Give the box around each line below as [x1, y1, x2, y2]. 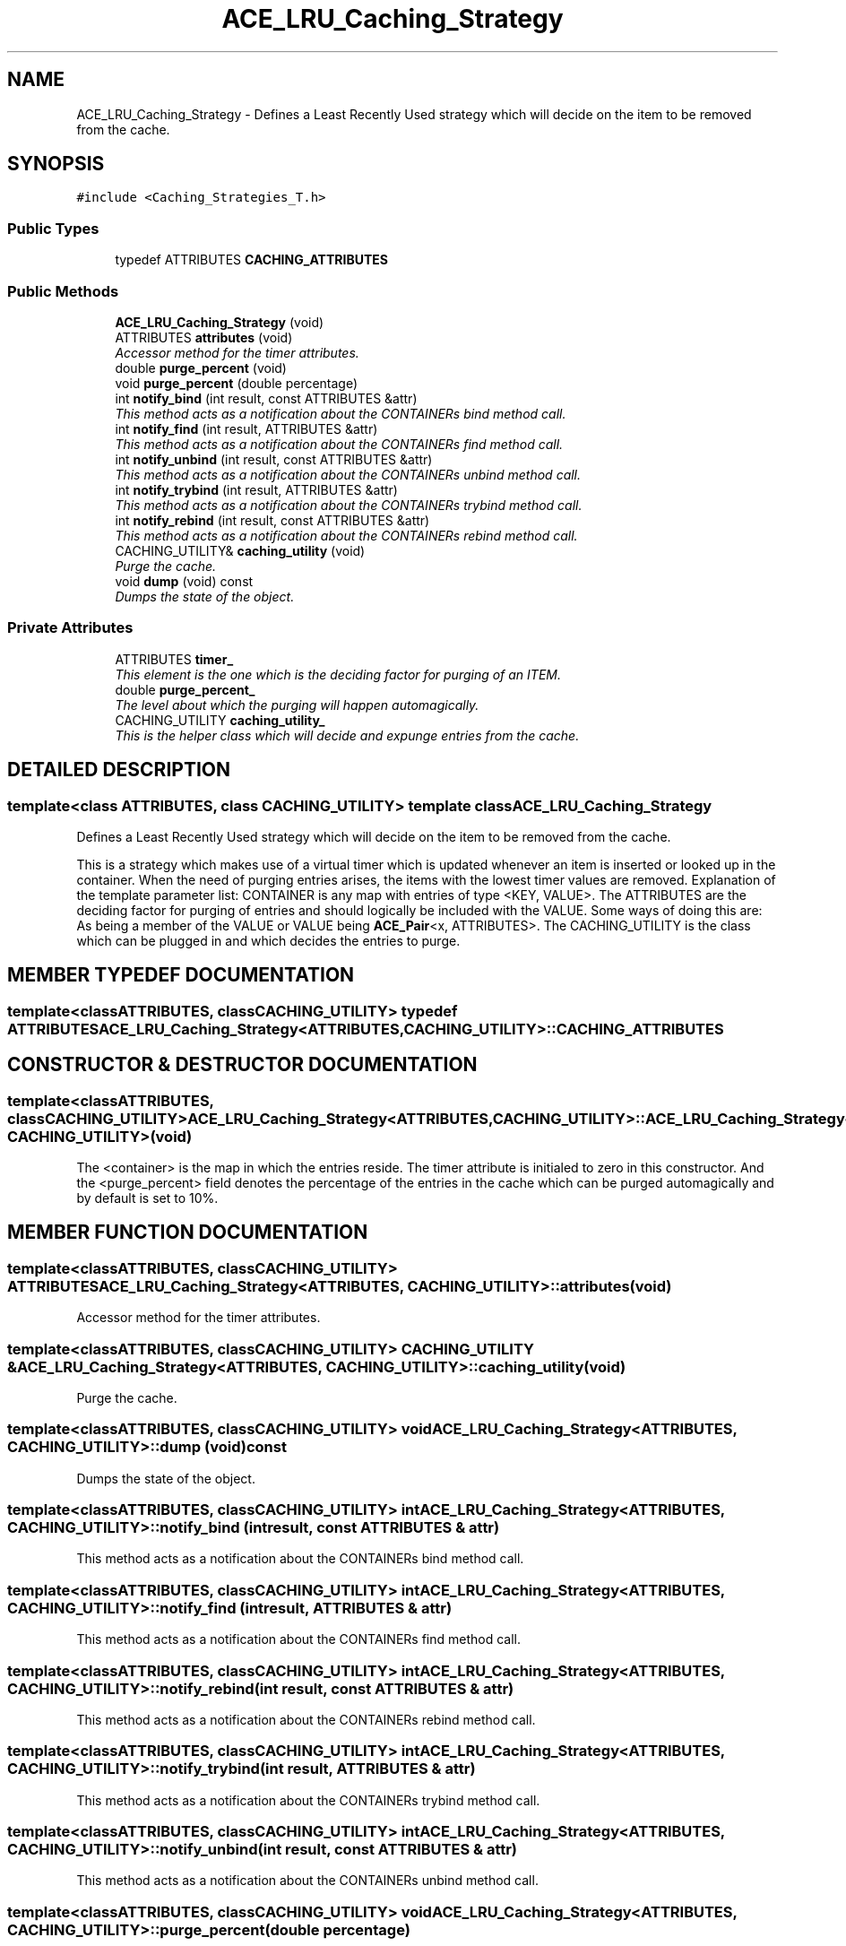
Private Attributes [7, 618, 134, 637]
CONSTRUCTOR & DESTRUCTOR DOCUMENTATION [7, 1053, 478, 1077]
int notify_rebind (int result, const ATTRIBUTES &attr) [115, 512, 430, 528]
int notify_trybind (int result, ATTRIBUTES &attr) [115, 481, 398, 497]
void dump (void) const [115, 573, 254, 589]
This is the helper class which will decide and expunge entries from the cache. [115, 727, 580, 743]
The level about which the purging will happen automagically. [115, 696, 479, 713]
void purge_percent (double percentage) [115, 375, 358, 391]
